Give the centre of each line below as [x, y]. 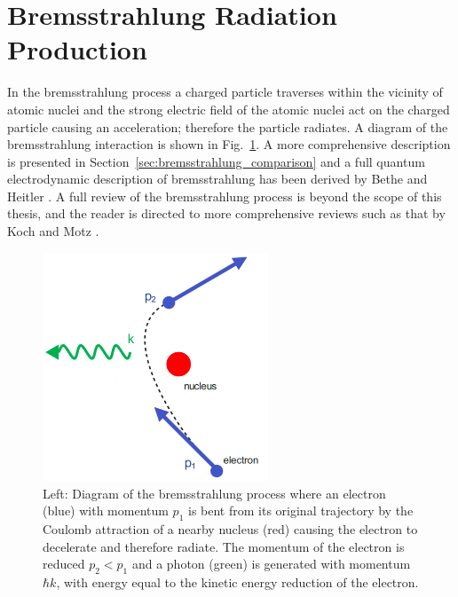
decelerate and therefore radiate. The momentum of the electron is [224, 546]
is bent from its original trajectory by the [301, 511]
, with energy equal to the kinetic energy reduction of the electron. [237, 582]
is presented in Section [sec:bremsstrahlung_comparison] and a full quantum [216, 161]
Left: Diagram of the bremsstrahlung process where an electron [214, 493]
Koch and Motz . [53, 231]
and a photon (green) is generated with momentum [271, 564]
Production [77, 49]
